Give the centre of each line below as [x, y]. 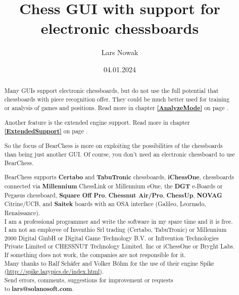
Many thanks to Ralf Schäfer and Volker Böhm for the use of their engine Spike [109, 263]
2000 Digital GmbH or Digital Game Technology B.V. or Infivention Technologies [111, 238]
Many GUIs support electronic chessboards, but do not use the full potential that [111, 91]
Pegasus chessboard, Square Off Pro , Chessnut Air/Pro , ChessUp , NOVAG [113, 195]
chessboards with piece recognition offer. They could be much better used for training [117, 99]
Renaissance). [22, 212]
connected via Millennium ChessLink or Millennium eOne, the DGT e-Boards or [113, 186]
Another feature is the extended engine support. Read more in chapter [97, 122]
